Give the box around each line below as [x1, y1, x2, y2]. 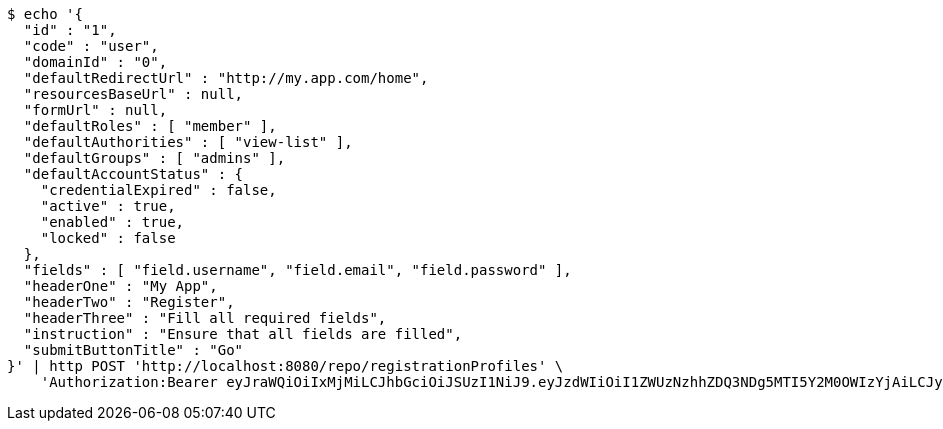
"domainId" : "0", [23, 54, 168, 70]
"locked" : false [40, 230, 176, 246]
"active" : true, [40, 198, 176, 214]
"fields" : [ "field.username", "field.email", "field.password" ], [23, 262, 572, 278]
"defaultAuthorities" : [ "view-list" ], [23, 134, 353, 150]
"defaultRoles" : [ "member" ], [23, 118, 277, 134]
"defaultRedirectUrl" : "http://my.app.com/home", [23, 70, 429, 86]
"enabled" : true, [40, 214, 185, 230]
